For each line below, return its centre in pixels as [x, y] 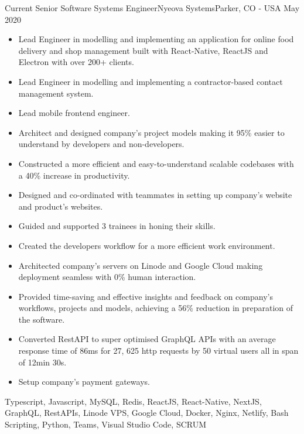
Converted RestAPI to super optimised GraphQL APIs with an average [147, 339]
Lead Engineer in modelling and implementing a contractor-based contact [151, 81]
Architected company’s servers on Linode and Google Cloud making [141, 265]
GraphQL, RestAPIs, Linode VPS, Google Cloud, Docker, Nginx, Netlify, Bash [147, 413]
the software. [42, 319]
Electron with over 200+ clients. [76, 62]
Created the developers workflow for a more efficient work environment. [147, 245]
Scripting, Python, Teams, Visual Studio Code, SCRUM [106, 424]
